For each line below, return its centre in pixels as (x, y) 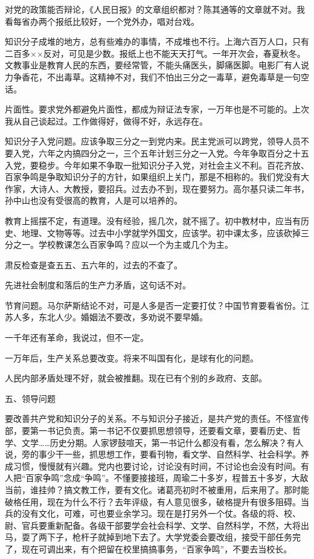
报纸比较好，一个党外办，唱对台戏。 (127, 21)
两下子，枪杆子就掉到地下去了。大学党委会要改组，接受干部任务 (165, 537)
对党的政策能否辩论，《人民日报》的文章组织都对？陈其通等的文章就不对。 (151, 9)
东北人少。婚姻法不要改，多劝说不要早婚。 (123, 317)
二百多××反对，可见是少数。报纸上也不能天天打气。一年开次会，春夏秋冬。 (155, 53)
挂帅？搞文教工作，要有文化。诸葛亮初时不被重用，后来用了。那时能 (174, 490)
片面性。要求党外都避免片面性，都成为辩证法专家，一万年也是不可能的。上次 (157, 109)
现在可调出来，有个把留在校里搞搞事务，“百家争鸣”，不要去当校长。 (157, 548)
